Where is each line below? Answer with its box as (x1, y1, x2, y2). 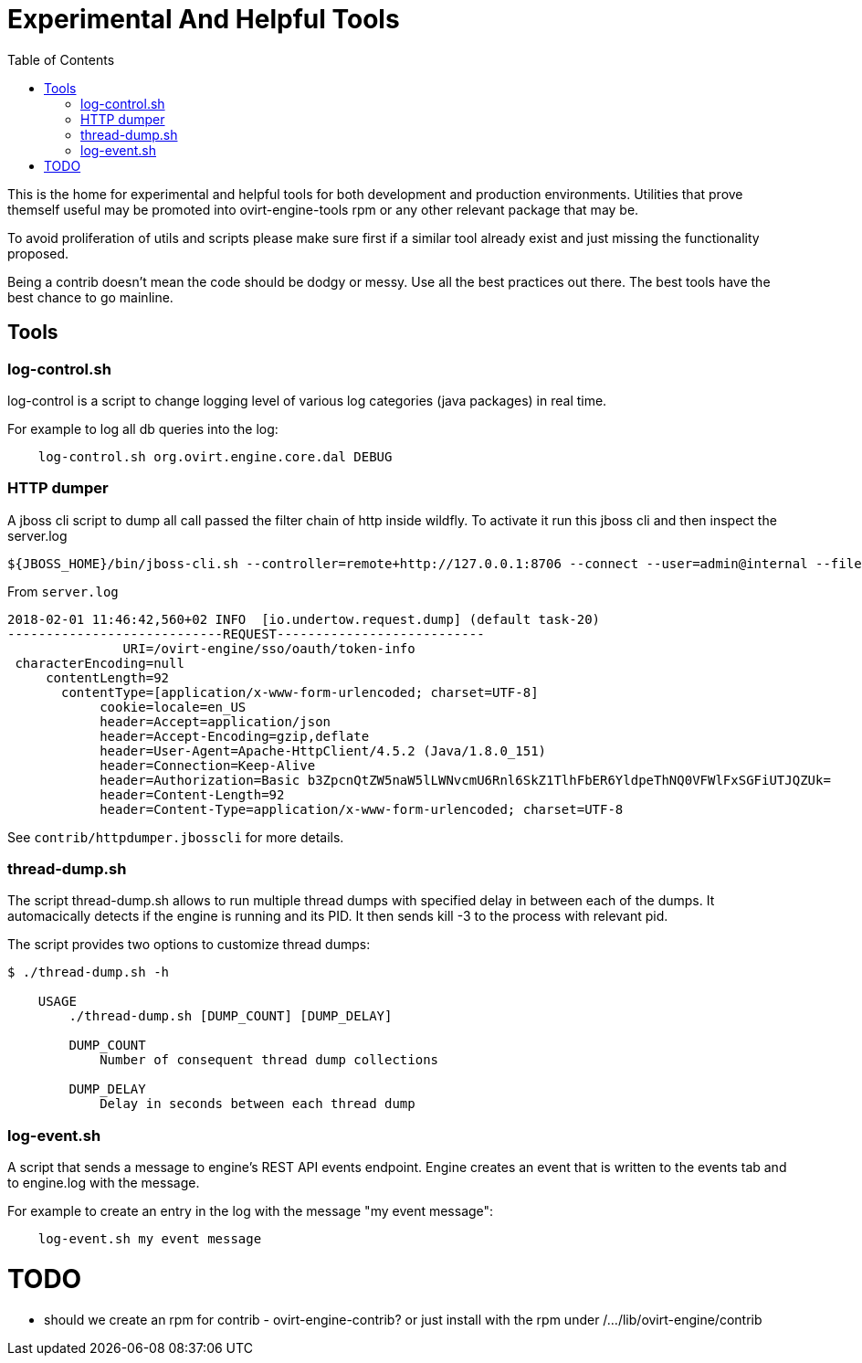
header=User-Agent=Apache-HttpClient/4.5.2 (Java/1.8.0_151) (100, 743, 547, 758)
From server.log (7, 583, 119, 599)
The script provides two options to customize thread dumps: (7, 936, 371, 953)
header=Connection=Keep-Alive (100, 757, 316, 773)
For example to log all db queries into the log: (7, 420, 279, 437)
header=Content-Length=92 (100, 787, 285, 802)
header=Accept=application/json (100, 713, 331, 729)
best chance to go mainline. (7, 289, 173, 305)
